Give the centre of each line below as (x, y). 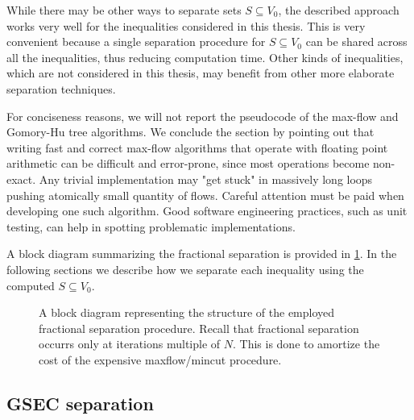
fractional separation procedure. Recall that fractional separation (199, 328)
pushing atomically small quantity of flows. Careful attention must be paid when (205, 195)
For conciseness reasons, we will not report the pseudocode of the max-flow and (203, 116)
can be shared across (356, 42)
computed (31, 285)
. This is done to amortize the (306, 344)
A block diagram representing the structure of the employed (187, 312)
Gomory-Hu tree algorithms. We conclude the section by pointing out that (190, 132)
